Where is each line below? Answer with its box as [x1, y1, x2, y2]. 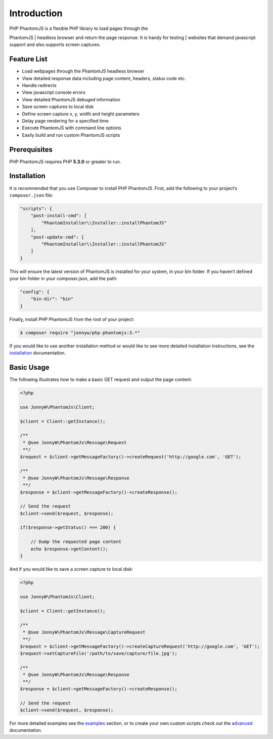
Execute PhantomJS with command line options [22, 125, 121, 131]
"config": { [20, 289, 50, 295]
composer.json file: [9, 192, 53, 198]
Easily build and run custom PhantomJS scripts [22, 132, 120, 138]
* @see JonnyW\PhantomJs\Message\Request [23, 440, 127, 445]
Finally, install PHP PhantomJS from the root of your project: [9, 316, 135, 322]
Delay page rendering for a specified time [22, 118, 109, 124]
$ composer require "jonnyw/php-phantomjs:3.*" [20, 330, 140, 335]
